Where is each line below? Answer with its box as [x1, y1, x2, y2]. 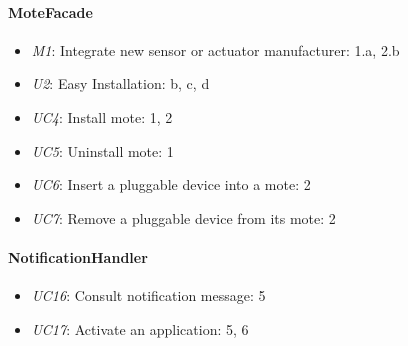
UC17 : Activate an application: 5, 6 [31, 318, 249, 339]
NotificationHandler [8, 246, 148, 267]
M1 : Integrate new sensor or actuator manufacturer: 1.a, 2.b [31, 39, 400, 60]
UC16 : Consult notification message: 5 [31, 285, 266, 306]
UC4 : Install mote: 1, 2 [31, 106, 173, 127]
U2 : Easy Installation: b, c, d [31, 73, 210, 94]
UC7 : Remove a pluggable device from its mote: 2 [31, 207, 336, 228]
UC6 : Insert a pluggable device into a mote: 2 [31, 174, 311, 195]
